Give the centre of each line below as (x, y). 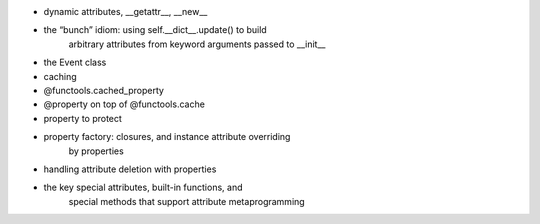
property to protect (82, 118)
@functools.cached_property (104, 90)
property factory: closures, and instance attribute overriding (167, 137)
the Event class (75, 62)
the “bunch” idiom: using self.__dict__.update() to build (155, 30)
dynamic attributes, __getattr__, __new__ (125, 11)
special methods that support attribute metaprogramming (186, 201)
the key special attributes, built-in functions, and (143, 187)
